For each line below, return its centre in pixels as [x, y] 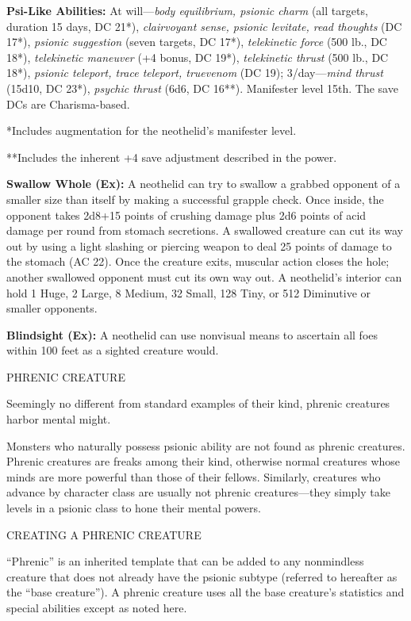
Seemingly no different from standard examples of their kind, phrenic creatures [198, 403]
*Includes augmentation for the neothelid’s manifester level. [152, 130]
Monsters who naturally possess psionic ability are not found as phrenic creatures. [206, 445]
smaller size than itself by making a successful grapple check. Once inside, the [195, 199]
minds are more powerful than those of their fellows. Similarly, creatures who [194, 476]
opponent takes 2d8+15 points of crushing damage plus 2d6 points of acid [186, 215]
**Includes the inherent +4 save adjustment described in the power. [172, 157]
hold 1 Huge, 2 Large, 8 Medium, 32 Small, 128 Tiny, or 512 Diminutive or [189, 292]
